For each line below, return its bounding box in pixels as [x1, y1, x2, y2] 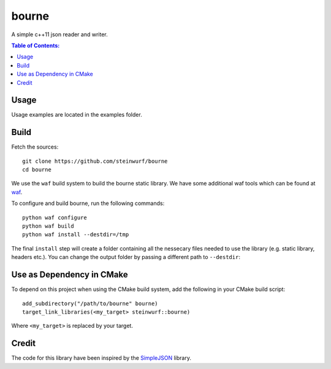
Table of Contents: [11, 42, 60, 49]
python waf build [22, 223, 74, 230]
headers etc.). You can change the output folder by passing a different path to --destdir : [11, 254, 240, 261]
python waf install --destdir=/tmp [22, 231, 129, 238]
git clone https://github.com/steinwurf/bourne [22, 157, 168, 165]
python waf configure [22, 214, 87, 221]
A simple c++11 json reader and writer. [11, 31, 108, 38]
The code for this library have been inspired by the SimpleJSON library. [11, 354, 191, 362]
